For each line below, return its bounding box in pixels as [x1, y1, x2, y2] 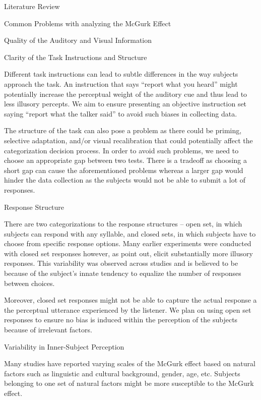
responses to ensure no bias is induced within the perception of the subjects [4, 314, 238, 325]
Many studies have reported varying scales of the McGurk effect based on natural [4, 358, 255, 369]
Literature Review [4, 1, 60, 11]
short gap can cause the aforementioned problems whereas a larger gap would [4, 164, 243, 175]
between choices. [4, 277, 55, 288]
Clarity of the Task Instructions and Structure [4, 51, 147, 62]
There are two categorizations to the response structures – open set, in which [4, 218, 242, 229]
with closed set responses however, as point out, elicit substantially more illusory [4, 248, 253, 258]
